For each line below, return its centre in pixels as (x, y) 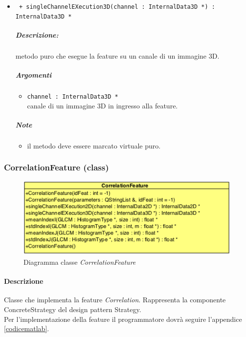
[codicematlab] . (27, 328)
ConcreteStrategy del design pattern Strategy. (73, 309)
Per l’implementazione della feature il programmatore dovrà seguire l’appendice (123, 319)
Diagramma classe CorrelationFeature (80, 262)
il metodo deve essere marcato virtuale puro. (94, 145)
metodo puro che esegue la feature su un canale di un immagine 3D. (117, 55)
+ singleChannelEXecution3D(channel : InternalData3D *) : (117, 7)
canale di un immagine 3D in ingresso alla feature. (102, 105)
